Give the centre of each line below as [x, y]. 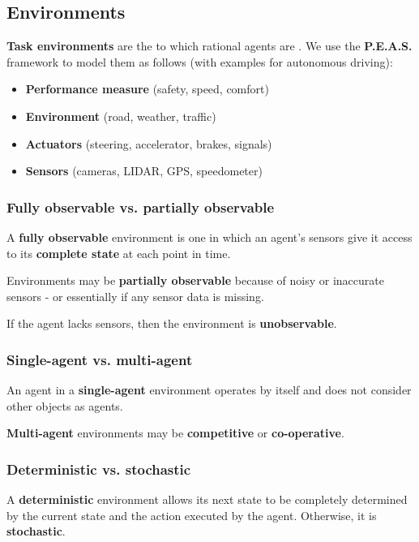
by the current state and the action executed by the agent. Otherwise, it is [192, 515]
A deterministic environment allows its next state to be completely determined [207, 499]
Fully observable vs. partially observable [141, 206]
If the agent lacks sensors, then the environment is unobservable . [172, 323]
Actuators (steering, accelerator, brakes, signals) [149, 143]
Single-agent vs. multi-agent [100, 359]
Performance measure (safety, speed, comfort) [147, 89]
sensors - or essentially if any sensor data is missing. [135, 296]
